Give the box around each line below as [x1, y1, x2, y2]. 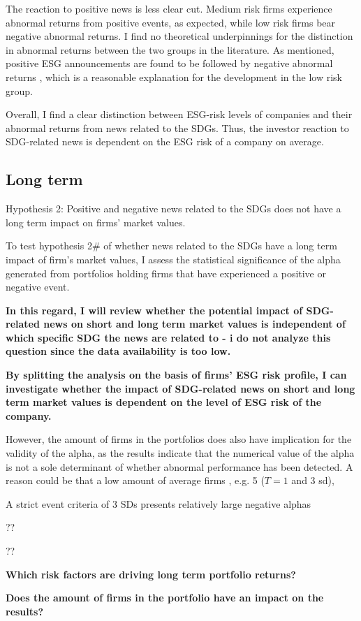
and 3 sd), [291, 473, 334, 488]
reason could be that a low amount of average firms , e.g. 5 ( [6, 473, 265, 488]
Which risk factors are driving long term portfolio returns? [6, 567, 296, 581]
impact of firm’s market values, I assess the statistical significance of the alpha [6, 251, 341, 266]
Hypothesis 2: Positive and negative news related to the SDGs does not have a [6, 201, 341, 216]
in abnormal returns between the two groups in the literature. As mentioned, [6, 42, 334, 57]
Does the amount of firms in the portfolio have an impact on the [6, 590, 324, 605]
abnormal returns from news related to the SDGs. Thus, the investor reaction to [6, 120, 349, 135]
